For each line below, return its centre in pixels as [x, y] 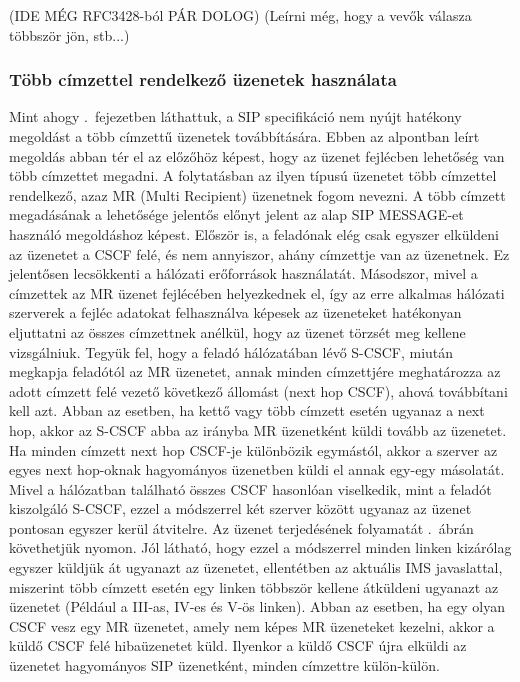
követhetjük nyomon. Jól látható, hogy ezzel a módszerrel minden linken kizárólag [260, 547]
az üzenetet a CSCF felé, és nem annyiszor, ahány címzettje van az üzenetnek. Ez [259, 253]
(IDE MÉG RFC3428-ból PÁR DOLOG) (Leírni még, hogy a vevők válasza [240, 15]
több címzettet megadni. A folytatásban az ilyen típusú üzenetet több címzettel [253, 175]
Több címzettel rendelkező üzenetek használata [203, 79]
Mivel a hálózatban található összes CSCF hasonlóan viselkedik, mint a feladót [250, 488]
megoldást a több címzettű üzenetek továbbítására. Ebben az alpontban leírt [244, 136]
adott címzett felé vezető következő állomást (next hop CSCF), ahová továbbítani [258, 390]
